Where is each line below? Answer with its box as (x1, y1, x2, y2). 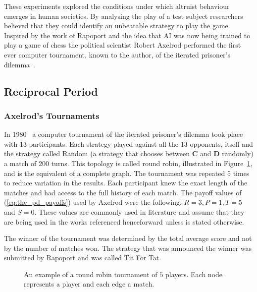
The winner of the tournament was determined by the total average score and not (4, 233, 252, 243)
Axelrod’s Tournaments (4, 109, 100, 121)
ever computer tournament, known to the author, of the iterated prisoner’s (4, 49, 231, 59)
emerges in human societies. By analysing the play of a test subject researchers (4, 10, 243, 21)
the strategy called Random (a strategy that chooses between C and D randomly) (4, 148, 254, 159)
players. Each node (165, 269, 223, 279)
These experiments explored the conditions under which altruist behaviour (4, 1, 230, 11)
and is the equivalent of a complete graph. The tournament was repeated (4, 168, 225, 178)
